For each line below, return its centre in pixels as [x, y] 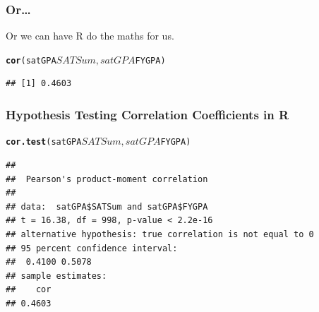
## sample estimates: [56, 276]
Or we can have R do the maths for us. [90, 36]
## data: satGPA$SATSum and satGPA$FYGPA [107, 206]
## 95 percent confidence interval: [92, 248]
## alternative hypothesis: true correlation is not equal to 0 [160, 234]
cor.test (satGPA [44, 142]
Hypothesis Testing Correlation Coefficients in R [148, 114]
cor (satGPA [31, 60]
